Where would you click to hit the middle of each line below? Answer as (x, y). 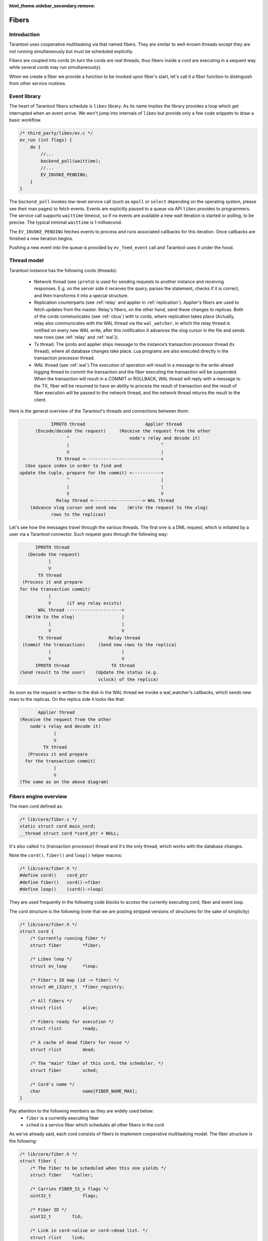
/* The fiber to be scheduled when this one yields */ (98, 1168)
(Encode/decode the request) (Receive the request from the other (123, 431)
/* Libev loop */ (51, 959)
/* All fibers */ (51, 1001)
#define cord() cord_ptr (54, 875)
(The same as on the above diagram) (64, 782)
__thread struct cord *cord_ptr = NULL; (69, 833)
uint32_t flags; (64, 1196)
